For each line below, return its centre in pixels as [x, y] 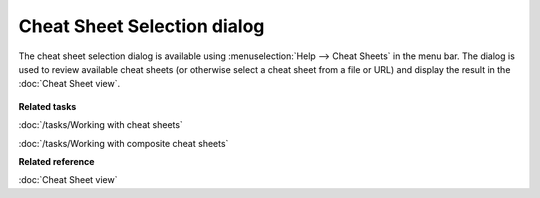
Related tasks [47, 106]
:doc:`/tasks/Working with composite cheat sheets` [123, 143]
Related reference [56, 161]
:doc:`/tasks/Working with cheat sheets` [101, 125]
